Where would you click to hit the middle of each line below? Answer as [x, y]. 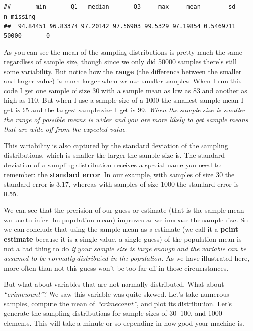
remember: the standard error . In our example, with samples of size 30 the [119, 174]
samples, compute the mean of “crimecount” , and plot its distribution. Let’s [118, 303]
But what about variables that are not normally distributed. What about [114, 284]
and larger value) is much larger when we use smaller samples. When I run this [123, 81]
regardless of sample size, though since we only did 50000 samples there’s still [120, 61]
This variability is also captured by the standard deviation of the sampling [116, 145]
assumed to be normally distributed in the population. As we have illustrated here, [127, 258]
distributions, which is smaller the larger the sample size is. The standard [114, 155]
